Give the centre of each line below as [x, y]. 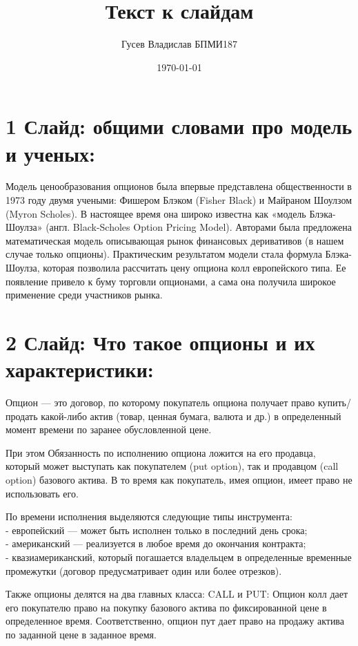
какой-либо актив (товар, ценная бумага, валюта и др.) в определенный [191, 416]
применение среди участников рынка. [84, 295]
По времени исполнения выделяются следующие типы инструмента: [149, 516]
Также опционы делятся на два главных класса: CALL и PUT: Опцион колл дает [177, 594]
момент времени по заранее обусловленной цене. [109, 429]
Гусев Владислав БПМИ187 [179, 44]
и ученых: [51, 153]
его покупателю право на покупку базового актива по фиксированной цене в [166, 607]
